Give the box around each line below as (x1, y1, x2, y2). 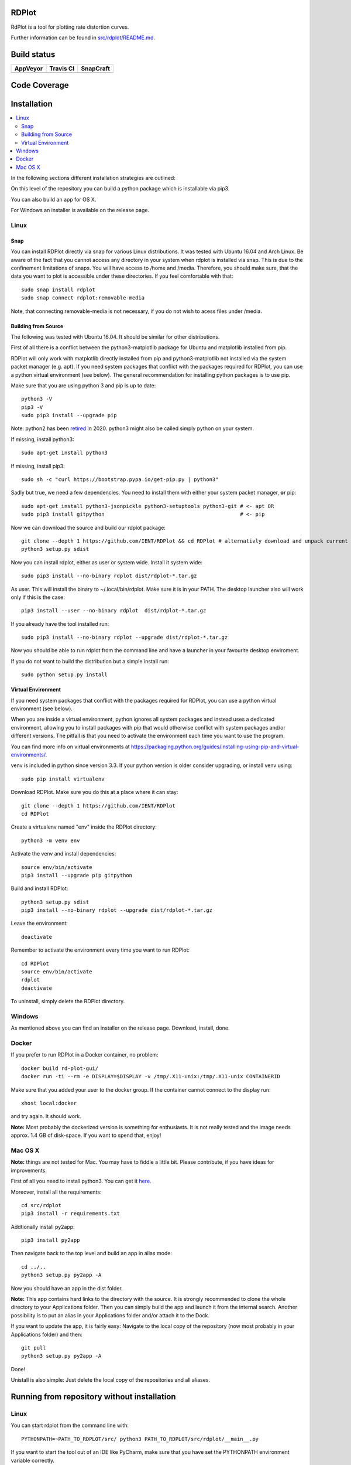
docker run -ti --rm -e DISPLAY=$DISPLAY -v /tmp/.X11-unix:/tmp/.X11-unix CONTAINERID (21, 1073, 281, 1080)
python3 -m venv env (21, 837, 80, 844)
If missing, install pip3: (11, 462, 66, 469)
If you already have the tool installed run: (11, 620, 109, 627)
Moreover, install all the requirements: (11, 1188, 102, 1195)
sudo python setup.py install (21, 672, 108, 678)
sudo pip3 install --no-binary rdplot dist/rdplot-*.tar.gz (21, 573, 197, 580)
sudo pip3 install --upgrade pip (21, 412, 117, 419)
